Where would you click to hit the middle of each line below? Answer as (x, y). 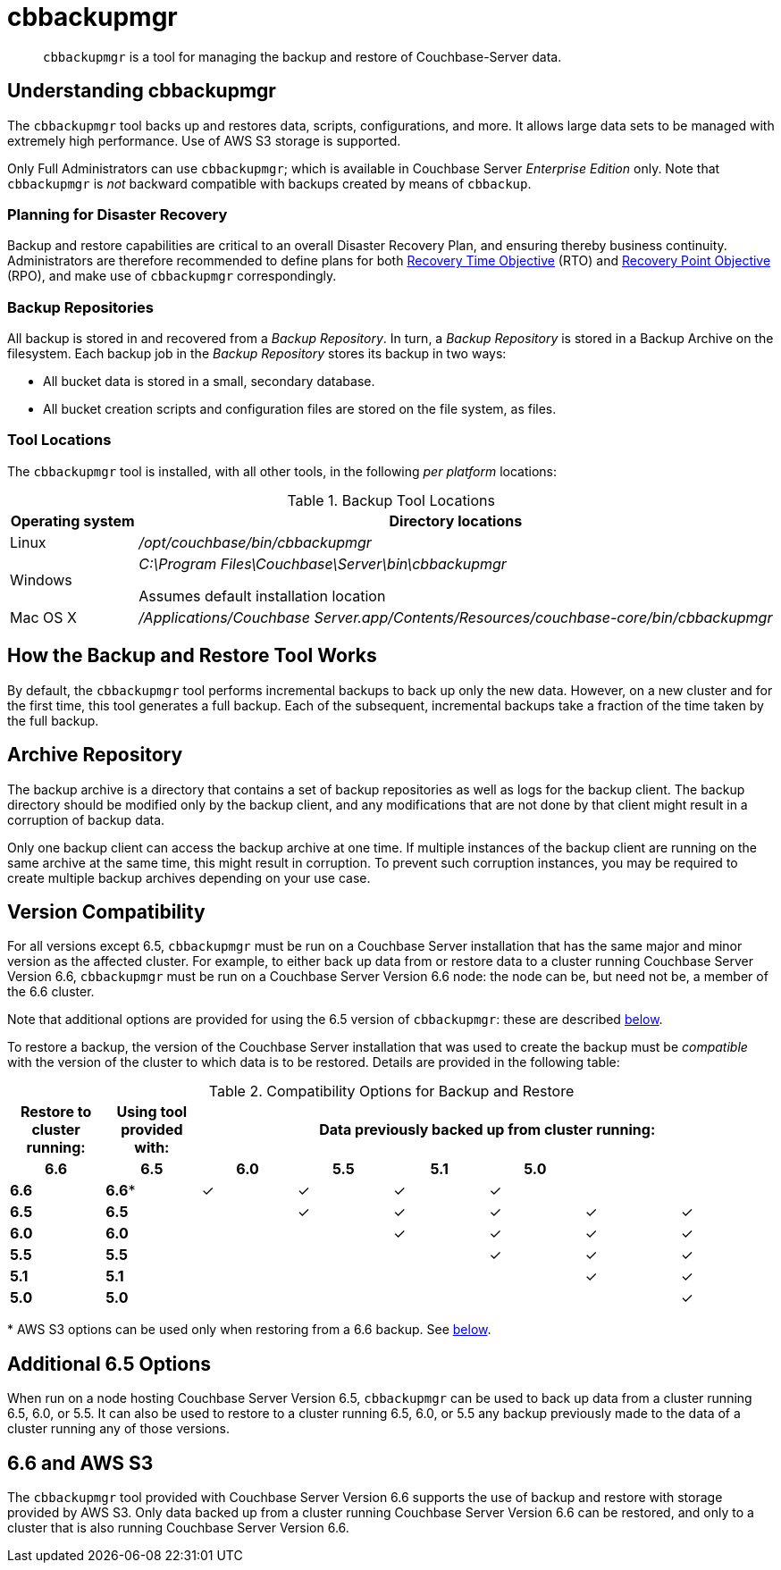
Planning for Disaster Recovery (118, 214)
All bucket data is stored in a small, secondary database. (209, 382)
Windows (41, 579)
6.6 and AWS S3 (80, 1463)
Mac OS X (43, 617)
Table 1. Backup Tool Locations (391, 500)
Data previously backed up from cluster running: (487, 1130)
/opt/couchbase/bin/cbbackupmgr (255, 542)
